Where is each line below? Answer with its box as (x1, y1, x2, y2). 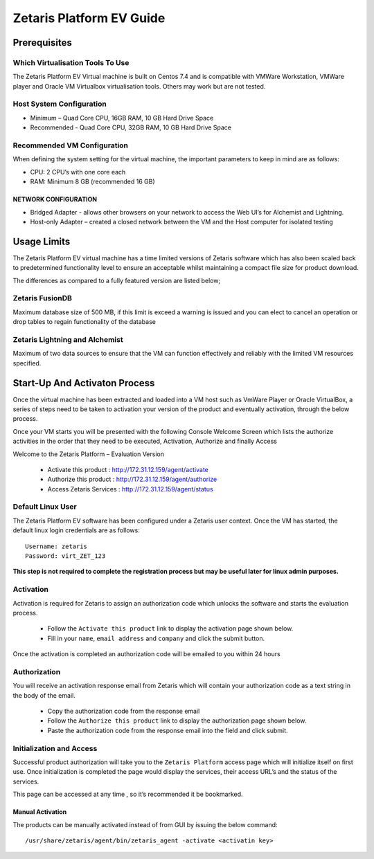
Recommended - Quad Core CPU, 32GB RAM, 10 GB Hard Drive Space (30, 123, 232, 132)
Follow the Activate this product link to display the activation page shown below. (47, 624, 294, 633)
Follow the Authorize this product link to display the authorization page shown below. (47, 716, 307, 725)
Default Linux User (12, 502, 77, 512)
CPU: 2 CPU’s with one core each (30, 168, 126, 176)
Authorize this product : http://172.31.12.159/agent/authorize (47, 475, 217, 484)
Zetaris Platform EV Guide (12, 10, 166, 26)
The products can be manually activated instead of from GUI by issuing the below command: (12, 820, 278, 829)
